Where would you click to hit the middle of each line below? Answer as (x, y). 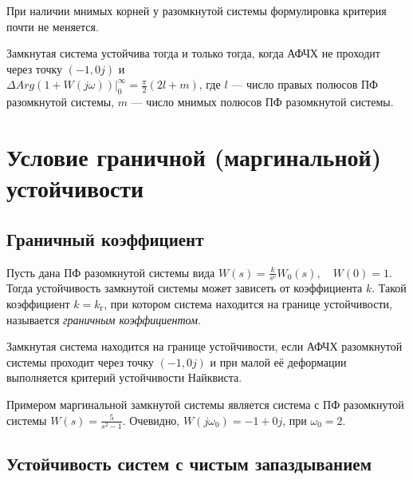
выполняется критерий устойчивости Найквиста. (124, 377)
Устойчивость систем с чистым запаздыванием (189, 464)
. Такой (389, 288)
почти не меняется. (53, 26)
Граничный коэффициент (105, 238)
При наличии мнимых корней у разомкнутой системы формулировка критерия (197, 10)
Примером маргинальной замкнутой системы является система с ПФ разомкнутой (205, 404)
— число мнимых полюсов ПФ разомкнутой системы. (262, 102)
